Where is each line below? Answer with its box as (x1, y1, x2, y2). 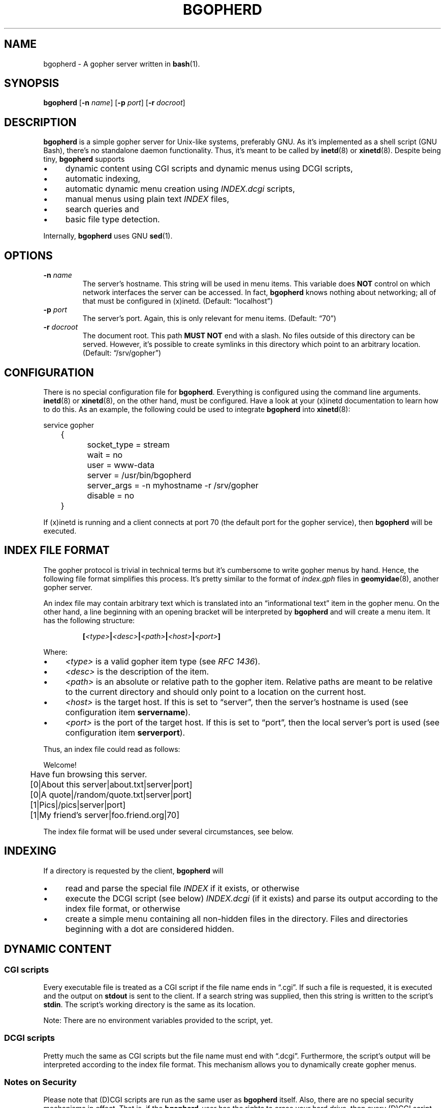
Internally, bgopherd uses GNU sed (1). (43, 231, 173, 241)
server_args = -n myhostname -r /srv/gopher (87, 480, 259, 490)
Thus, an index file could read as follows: (43, 744, 180, 753)
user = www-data (87, 459, 154, 470)
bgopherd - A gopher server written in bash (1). (43, 59, 200, 68)
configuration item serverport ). (65, 727, 185, 738)
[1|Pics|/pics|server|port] (30, 799, 125, 810)
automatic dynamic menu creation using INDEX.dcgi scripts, (65, 184, 295, 194)
